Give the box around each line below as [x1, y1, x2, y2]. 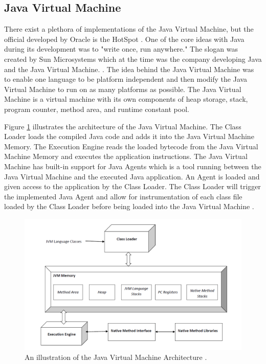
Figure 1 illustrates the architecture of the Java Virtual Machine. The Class [4, 121, 241, 131]
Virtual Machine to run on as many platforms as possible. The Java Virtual [4, 83, 241, 94]
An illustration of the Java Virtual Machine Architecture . [25, 352, 207, 362]
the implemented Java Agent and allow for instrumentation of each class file [4, 191, 242, 201]
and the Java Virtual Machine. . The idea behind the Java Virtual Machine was [4, 63, 254, 74]
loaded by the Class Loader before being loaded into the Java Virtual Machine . [4, 201, 254, 212]
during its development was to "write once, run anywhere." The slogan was [4, 43, 238, 54]
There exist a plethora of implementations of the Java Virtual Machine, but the [4, 24, 254, 34]
